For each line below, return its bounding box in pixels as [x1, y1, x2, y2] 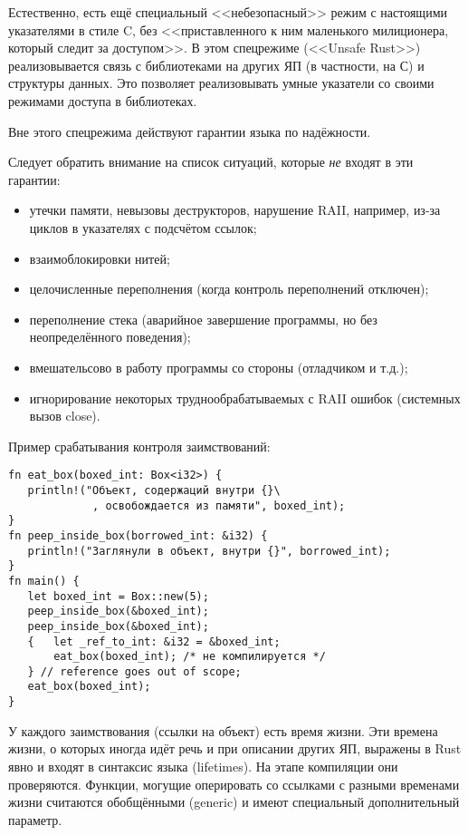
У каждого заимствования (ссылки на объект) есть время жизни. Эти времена [8, 721, 438, 740]
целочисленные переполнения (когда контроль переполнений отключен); [29, 279, 429, 298]
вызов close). [29, 406, 100, 425]
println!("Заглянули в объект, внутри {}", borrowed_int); [27, 544, 391, 558]
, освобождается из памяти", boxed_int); [92, 499, 346, 512]
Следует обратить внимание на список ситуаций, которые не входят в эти [8, 152, 414, 171]
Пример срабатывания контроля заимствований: [8, 436, 271, 455]
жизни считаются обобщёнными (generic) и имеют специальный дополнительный [8, 792, 460, 811]
